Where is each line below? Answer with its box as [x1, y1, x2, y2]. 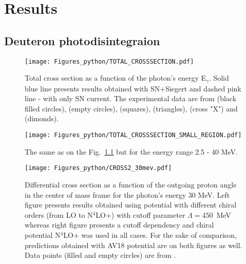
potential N [25, 229, 61, 240]
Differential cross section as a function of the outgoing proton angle [25, 179, 237, 190]
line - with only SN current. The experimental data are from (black [25, 93, 237, 104]
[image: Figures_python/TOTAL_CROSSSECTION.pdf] [25, 58, 194, 65]
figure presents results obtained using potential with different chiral [25, 199, 237, 210]
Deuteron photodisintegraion [4, 32, 160, 48]
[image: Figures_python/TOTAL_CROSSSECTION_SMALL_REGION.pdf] [25, 131, 242, 139]
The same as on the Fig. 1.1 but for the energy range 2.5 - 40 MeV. [25, 146, 238, 157]
